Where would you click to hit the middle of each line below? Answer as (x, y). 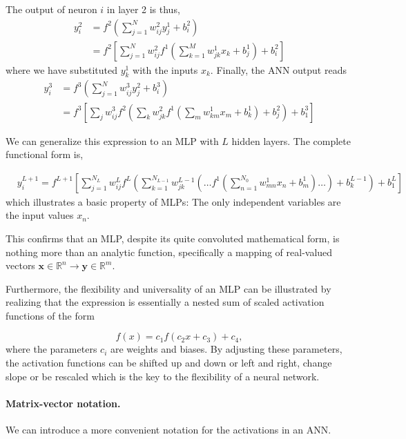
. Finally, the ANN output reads (278, 69)
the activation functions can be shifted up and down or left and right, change (169, 363)
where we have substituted (61, 69)
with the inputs (165, 69)
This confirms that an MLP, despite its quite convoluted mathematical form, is (173, 238)
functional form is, (45, 154)
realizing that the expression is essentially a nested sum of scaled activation (165, 302)
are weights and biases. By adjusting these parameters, (226, 349)
